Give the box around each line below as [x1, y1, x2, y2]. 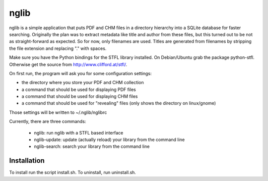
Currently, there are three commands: [9, 119, 86, 125]
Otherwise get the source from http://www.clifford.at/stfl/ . [9, 61, 128, 67]
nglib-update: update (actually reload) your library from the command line [34, 136, 185, 143]
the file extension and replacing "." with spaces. [9, 45, 107, 51]
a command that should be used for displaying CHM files [21, 93, 138, 99]
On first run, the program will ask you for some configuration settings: [9, 70, 152, 76]
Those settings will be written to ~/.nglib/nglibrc [9, 109, 107, 115]
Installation [9, 156, 45, 165]
